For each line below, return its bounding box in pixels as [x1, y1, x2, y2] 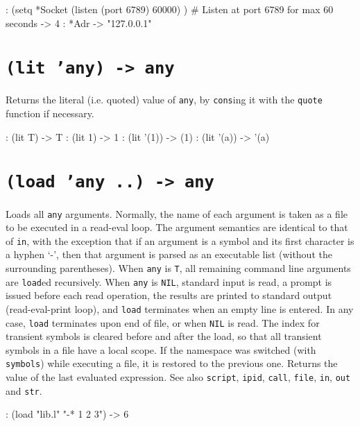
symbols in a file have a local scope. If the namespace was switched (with [6, 342, 316, 357]
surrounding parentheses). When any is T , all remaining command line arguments [6, 261, 351, 275]
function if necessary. [6, 106, 94, 121]
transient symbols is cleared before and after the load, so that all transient [6, 329, 322, 343]
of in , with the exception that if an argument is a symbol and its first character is [6, 233, 354, 248]
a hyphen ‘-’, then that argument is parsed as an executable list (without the [6, 247, 332, 262]
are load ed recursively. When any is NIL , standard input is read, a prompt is [6, 274, 332, 289]
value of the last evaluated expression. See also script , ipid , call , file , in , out [6, 370, 351, 384]
